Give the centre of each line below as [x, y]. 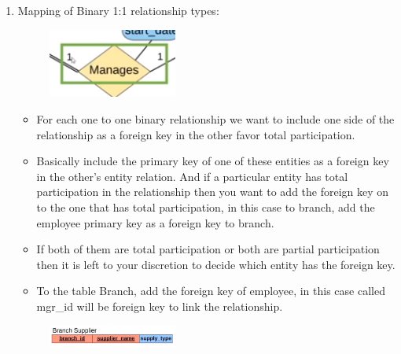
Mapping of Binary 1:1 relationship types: [118, 10]
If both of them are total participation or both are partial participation [208, 249]
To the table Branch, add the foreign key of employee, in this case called [211, 291]
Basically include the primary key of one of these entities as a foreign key [213, 161]
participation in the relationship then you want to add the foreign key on [213, 192]
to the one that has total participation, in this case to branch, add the [206, 206]
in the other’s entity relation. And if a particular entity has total [192, 176]
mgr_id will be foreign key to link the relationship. [160, 306]
